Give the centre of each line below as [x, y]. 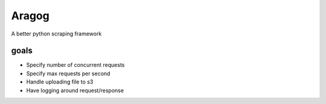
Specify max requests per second [68, 73]
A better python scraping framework [56, 34]
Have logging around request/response [75, 90]
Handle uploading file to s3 [60, 82]
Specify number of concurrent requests [75, 65]
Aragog [30, 16]
